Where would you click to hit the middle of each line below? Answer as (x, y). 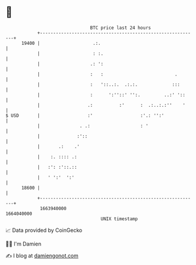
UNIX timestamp (119, 219)
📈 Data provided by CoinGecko (44, 230)
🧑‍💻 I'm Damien (24, 244)
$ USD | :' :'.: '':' (85, 115)
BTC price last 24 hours (120, 28)
